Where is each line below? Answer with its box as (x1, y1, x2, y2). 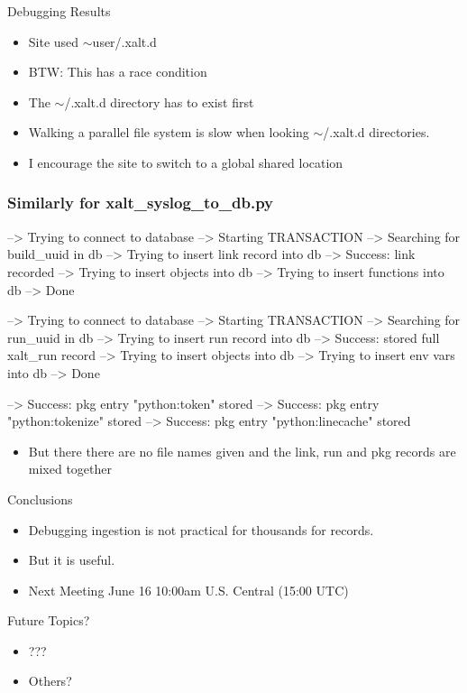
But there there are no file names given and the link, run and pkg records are (28, 441, 456, 460)
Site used (28, 32, 79, 51)
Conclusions (7, 489, 73, 508)
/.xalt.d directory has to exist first (64, 92, 254, 111)
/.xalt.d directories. (323, 123, 430, 142)
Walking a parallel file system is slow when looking (28, 123, 309, 142)
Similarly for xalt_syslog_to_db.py (7, 191, 274, 214)
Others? (28, 671, 72, 690)
